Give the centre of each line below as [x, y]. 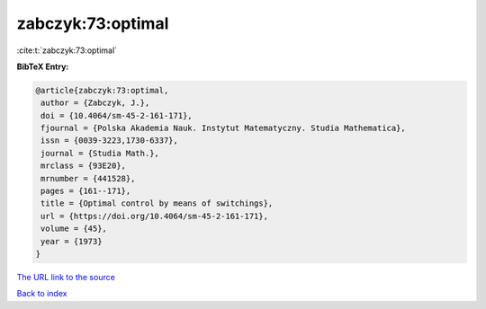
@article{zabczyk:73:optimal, [102, 90]
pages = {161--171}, [86, 191]
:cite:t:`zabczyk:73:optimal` [67, 50]
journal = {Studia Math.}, [100, 153]
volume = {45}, [74, 229]
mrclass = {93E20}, [83, 166]
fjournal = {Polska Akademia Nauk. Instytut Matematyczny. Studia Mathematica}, [224, 128]
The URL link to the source [66, 277]
